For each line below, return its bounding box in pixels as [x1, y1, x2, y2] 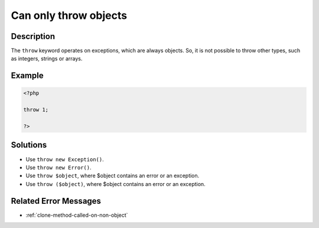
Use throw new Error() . [25, 164, 92, 171]
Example [11, 71, 44, 81]
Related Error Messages [11, 196, 102, 206]
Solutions [11, 140, 47, 150]
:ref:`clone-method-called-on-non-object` [25, 211, 128, 219]
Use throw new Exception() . [25, 155, 104, 162]
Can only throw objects [11, 9, 127, 22]
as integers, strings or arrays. [11, 55, 83, 62]
